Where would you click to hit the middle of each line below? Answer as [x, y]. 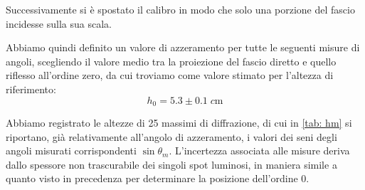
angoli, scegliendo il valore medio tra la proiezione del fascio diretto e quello [171, 61]
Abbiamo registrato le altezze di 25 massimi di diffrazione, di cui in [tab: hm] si [179, 123]
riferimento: [31, 89]
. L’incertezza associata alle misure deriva [259, 151]
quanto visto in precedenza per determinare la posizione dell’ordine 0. [158, 178]
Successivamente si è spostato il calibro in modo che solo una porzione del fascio [180, 9]
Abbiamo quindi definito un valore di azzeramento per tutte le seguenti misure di [183, 47]
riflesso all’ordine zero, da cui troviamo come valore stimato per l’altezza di [170, 75]
